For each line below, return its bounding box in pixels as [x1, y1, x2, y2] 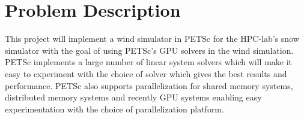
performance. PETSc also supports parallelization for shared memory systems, [5, 79, 293, 91]
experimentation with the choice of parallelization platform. [5, 102, 224, 115]
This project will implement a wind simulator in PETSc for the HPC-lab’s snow [5, 32, 299, 45]
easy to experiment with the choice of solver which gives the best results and [5, 67, 287, 80]
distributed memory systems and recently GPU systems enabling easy [5, 91, 262, 103]
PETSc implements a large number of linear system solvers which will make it [5, 56, 293, 68]
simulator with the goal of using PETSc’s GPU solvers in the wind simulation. [5, 44, 294, 56]
